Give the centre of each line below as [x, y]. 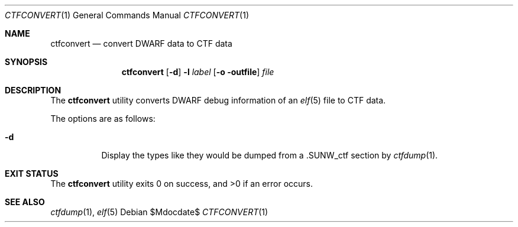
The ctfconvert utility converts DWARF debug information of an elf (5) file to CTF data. [218, 100]
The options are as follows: [103, 119]
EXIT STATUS [32, 174]
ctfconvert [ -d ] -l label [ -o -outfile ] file [198, 72]
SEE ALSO [25, 202]
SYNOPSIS [26, 62]
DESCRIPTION [33, 90]
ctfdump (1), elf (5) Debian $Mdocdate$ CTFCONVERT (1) [159, 212]
